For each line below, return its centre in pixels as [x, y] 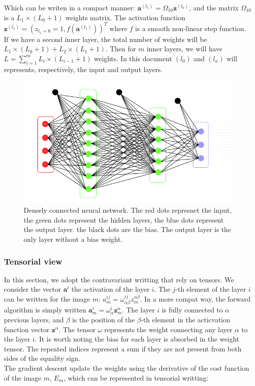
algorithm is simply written [45, 310]
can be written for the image [47, 299]
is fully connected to [192, 310]
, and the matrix [214, 7]
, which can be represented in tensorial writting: [136, 377]
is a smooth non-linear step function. [191, 28]
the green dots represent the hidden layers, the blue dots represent [124, 219]
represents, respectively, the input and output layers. [83, 69]
